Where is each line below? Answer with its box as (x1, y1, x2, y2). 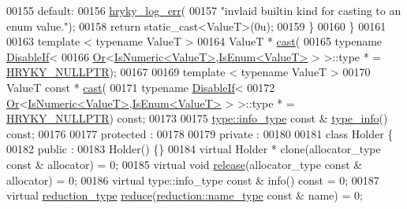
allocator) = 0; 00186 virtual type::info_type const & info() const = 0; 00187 (6, 171, 379, 188)
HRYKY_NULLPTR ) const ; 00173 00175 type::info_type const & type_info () (6, 110, 388, 126)
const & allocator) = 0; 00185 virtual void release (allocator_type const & (6, 156, 363, 172)
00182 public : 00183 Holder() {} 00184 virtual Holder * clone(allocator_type (6, 141, 381, 157)
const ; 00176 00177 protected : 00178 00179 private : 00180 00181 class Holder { (6, 125, 394, 141)
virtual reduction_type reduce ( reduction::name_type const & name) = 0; (6, 187, 363, 203)
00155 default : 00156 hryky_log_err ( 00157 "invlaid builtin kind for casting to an (6, 2, 401, 18)
